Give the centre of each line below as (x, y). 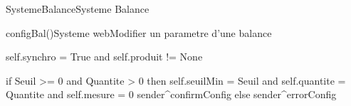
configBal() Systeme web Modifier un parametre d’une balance (139, 32)
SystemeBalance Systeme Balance (78, 9)
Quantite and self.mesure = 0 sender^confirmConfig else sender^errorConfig (171, 94)
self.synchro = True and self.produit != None (104, 57)
